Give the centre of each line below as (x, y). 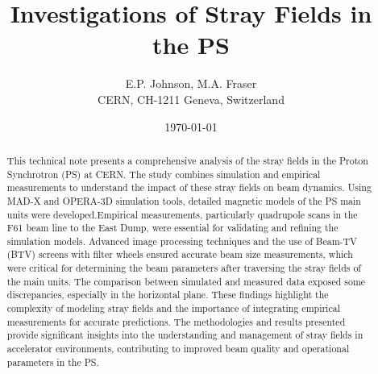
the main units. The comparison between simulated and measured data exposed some (186, 281)
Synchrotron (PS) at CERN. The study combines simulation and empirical (164, 174)
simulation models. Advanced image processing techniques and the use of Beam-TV (182, 241)
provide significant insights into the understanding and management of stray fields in (185, 335)
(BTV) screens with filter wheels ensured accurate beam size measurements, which (180, 254)
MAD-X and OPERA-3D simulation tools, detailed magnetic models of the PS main (184, 200)
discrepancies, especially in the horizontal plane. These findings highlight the (168, 295)
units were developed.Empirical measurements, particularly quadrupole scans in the (182, 214)
